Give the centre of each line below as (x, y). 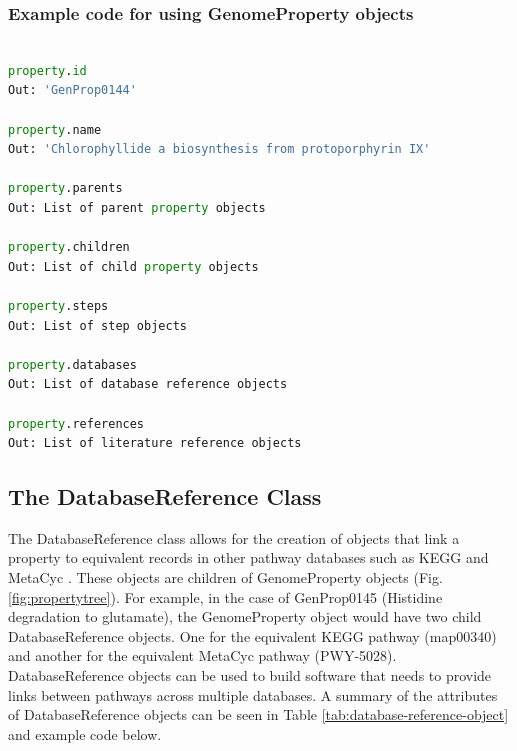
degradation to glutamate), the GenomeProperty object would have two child (245, 616)
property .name (55, 129)
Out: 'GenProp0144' (72, 90)
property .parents (65, 188)
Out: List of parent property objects (137, 207)
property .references (76, 423)
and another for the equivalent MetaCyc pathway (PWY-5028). (202, 655)
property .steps (58, 305)
